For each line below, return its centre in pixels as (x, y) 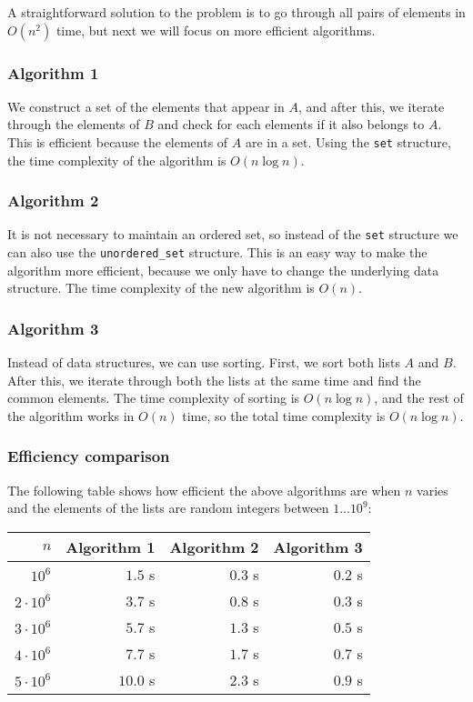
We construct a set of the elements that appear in (146, 106)
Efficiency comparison (89, 456)
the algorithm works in (71, 415)
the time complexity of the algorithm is (117, 160)
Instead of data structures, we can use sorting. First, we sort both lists (204, 362)
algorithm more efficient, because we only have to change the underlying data (223, 270)
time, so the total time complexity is (284, 415)
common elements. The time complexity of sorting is (154, 398)
